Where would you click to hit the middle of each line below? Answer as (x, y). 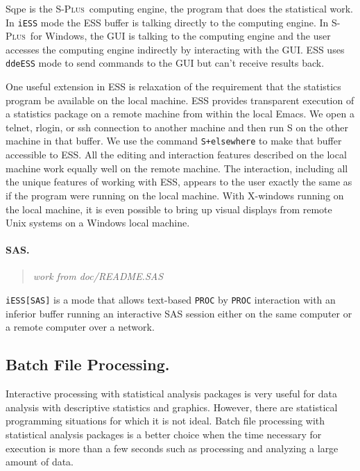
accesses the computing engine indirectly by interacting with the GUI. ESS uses (175, 49)
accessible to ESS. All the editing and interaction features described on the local (176, 155)
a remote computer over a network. (80, 327)
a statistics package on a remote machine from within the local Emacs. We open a (180, 114)
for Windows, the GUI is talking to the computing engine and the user (180, 36)
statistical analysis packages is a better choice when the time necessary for (164, 434)
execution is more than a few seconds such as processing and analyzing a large (172, 448)
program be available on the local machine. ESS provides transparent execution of (180, 100)
